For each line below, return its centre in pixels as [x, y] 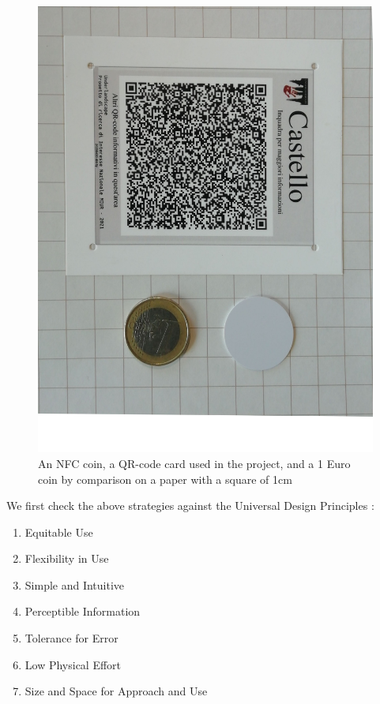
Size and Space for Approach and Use [116, 691]
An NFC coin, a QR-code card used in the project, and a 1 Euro [194, 463]
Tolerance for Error [71, 638]
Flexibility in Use [67, 558]
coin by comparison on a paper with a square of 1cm [165, 479]
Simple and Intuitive [75, 584]
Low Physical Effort [73, 664]
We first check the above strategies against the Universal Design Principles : [190, 506]
